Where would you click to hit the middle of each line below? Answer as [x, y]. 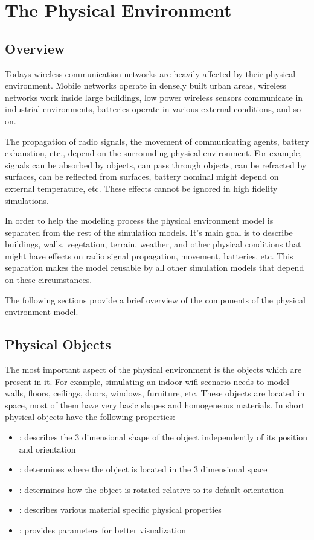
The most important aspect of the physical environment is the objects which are [153, 370]
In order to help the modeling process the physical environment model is [139, 221]
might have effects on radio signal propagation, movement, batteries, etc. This [149, 256]
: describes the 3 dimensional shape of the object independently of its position [163, 437]
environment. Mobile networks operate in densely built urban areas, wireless [146, 85]
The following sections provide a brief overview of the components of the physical [155, 300]
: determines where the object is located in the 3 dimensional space [143, 469]
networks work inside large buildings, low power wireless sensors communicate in [154, 97]
